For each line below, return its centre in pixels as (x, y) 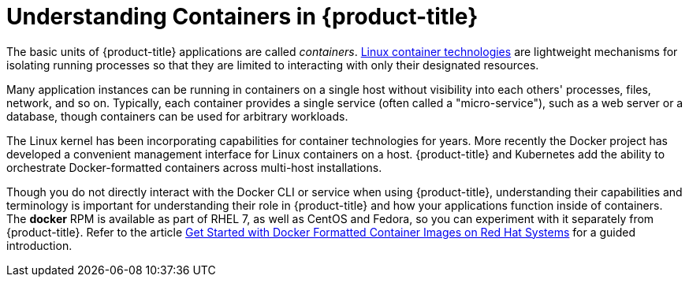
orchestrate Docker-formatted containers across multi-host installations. (194, 167)
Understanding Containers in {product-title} (242, 17)
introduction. (39, 245)
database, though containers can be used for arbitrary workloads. (177, 116)
